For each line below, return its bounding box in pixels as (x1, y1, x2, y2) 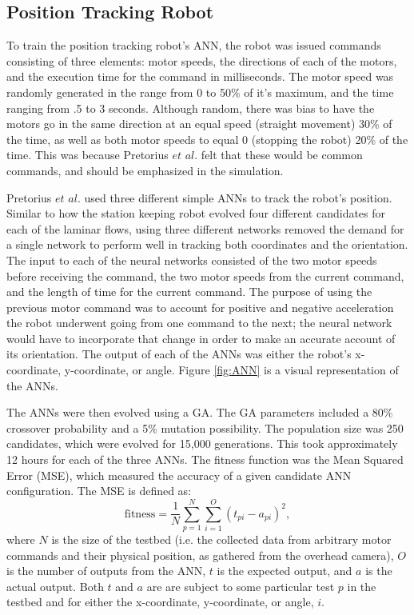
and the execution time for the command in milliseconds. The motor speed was (6, 68, 394, 85)
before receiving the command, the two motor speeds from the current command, (6, 267, 404, 284)
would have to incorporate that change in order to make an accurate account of (6, 329, 396, 346)
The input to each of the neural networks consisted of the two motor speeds (6, 251, 377, 268)
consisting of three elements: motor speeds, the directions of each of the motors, (6, 52, 397, 69)
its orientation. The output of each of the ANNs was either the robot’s (6, 345, 352, 362)
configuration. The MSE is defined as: (6, 482, 192, 499)
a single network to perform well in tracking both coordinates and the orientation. (6, 236, 408, 253)
